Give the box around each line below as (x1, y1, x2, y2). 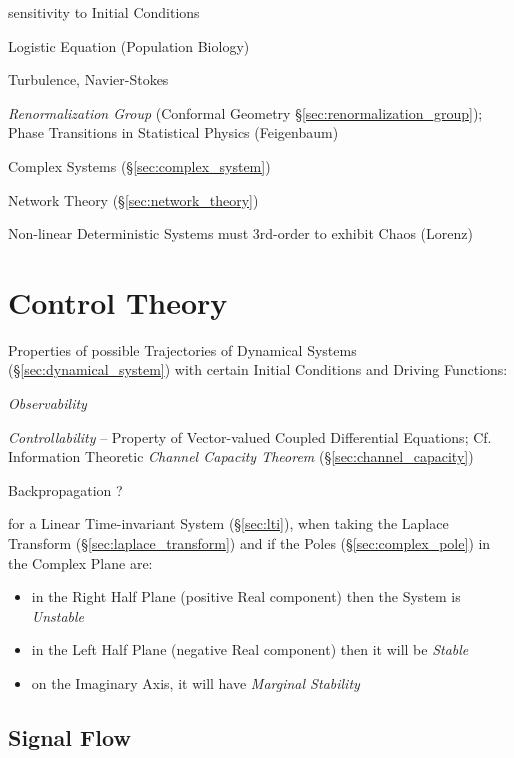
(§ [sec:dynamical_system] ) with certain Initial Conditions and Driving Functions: (8, 359, 508, 380)
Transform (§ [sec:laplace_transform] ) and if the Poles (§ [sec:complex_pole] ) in (8, 533, 491, 554)
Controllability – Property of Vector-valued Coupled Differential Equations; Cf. (8, 426, 492, 447)
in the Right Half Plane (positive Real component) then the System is (31, 586, 461, 607)
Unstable (31, 605, 85, 626)
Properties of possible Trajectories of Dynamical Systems (8, 339, 357, 360)
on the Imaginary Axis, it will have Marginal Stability (31, 673, 360, 693)
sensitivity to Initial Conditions (8, 2, 200, 22)
